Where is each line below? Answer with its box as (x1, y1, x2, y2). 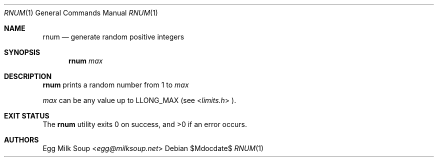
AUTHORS (4, 135, 39, 144)
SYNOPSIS (4, 48, 40, 56)
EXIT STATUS (4, 111, 49, 120)
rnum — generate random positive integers (42, 32, 184, 41)
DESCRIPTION (4, 72, 52, 80)
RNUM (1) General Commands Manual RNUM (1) (4, 8, 158, 17)
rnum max (68, 56, 103, 65)
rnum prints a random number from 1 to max (42, 80, 189, 89)
